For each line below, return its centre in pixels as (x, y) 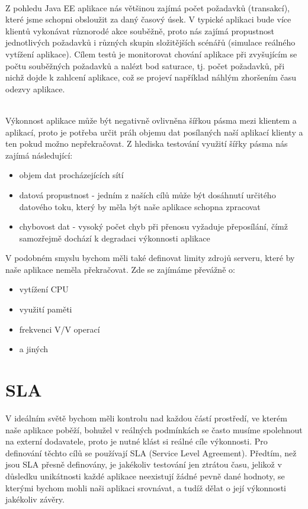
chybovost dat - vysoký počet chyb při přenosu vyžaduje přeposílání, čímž (153, 226)
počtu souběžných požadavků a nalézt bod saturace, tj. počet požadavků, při (145, 65)
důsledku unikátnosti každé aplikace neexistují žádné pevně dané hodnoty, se (145, 476)
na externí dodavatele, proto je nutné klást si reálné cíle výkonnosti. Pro (137, 441)
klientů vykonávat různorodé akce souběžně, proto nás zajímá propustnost (140, 30)
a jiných (34, 349)
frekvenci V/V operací (60, 329)
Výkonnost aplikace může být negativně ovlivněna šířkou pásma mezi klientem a (151, 120)
